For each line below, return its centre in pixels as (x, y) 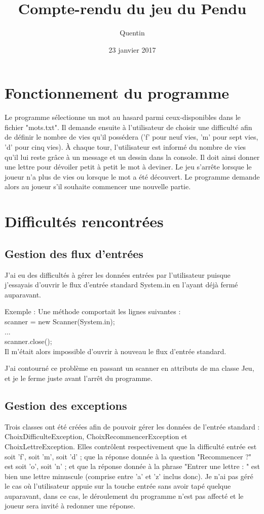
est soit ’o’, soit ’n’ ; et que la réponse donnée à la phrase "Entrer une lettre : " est (132, 466)
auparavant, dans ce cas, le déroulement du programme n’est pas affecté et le (124, 496)
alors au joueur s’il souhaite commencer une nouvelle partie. (98, 186)
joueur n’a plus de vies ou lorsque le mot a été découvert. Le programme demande (132, 176)
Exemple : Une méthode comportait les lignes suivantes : (93, 311)
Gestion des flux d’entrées (74, 253)
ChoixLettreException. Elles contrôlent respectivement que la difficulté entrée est (131, 446)
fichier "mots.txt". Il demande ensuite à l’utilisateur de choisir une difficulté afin (128, 127)
